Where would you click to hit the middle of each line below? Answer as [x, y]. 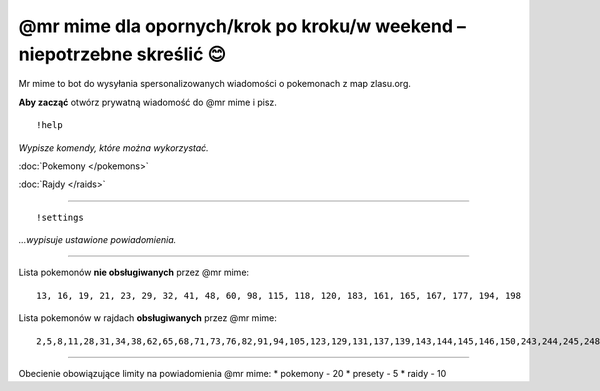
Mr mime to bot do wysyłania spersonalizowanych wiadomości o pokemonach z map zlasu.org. [215, 84]
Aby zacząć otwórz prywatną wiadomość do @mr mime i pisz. [147, 102]
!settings [60, 217]
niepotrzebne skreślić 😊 [122, 54]
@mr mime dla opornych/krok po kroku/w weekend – [242, 26]
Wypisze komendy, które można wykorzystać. [113, 147]
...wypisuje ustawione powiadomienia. [97, 240]
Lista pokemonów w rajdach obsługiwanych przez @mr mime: [147, 318]
